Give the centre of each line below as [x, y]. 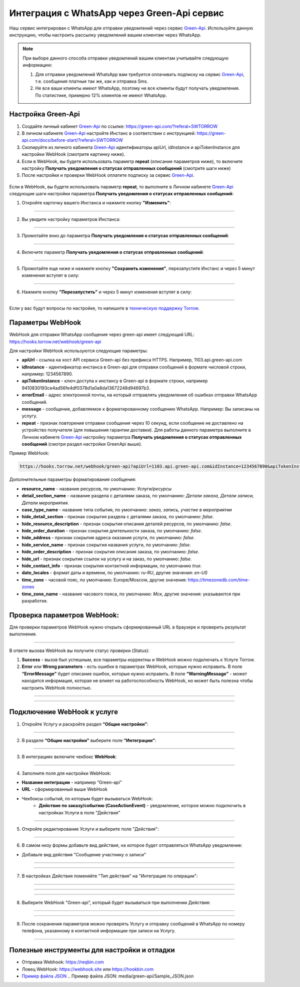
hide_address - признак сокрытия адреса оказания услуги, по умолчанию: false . [108, 538]
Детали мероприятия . [45, 503]
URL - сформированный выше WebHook [64, 789]
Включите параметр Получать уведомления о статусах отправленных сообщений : [113, 252]
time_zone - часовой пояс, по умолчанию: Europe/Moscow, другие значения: [104, 580]
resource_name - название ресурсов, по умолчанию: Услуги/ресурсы [97, 489]
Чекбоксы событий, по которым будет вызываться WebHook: [87, 798]
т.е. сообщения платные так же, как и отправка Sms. [92, 81]
